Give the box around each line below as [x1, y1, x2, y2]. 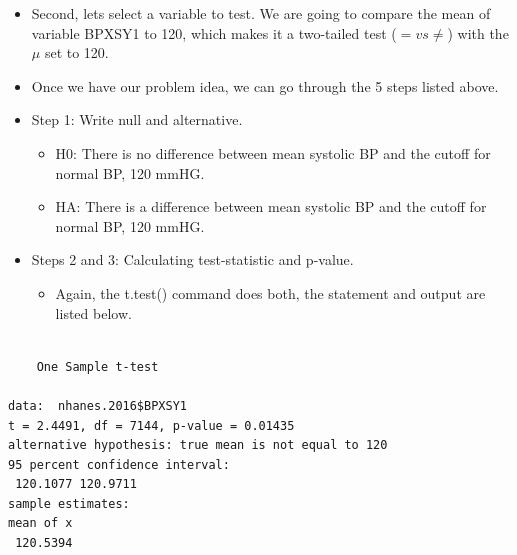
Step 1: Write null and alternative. [31, 109, 243, 130]
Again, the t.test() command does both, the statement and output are [55, 282, 486, 303]
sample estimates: [8, 496, 130, 511]
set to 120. [44, 42, 109, 63]
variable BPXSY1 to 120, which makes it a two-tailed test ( [31, 22, 397, 43]
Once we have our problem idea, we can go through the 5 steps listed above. [31, 75, 499, 96]
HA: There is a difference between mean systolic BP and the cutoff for [55, 196, 487, 217]
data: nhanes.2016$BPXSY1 [8, 398, 187, 413]
